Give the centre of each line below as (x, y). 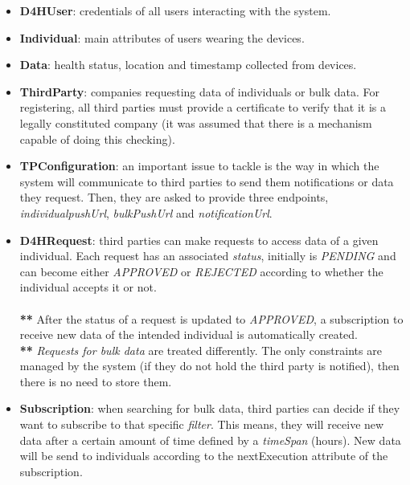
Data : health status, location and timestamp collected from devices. (188, 65)
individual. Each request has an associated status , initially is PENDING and (208, 256)
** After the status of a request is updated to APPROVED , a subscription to (211, 318)
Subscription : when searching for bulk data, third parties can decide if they (210, 408)
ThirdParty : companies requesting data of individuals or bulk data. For (200, 91)
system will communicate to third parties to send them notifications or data (207, 181)
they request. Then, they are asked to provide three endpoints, (174, 197)
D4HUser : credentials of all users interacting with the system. (175, 10)
